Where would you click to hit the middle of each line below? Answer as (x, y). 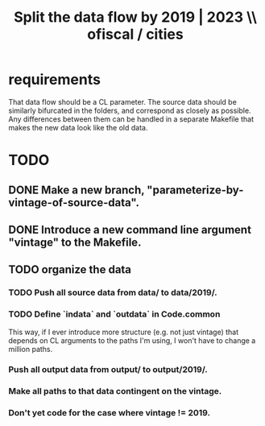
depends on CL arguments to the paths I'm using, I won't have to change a (132, 340)
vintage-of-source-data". (74, 203)
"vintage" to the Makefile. (75, 242)
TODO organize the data (70, 270)
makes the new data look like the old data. (78, 127)
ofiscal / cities (135, 34)
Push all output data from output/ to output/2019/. (108, 370)
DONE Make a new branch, (77, 190)
